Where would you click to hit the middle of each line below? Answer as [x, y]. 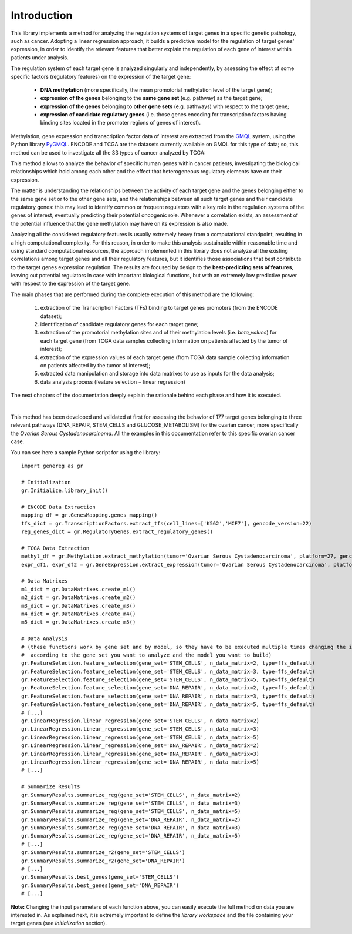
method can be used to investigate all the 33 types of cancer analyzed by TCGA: [108, 152]
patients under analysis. [40, 57]
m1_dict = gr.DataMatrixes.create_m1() [79, 589]
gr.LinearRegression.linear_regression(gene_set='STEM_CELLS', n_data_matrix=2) [141, 721]
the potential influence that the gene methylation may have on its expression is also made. [120, 223]
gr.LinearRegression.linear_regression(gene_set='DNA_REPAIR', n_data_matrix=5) [141, 762]
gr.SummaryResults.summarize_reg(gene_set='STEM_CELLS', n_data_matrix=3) [131, 803]
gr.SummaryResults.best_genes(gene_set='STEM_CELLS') [100, 877]
